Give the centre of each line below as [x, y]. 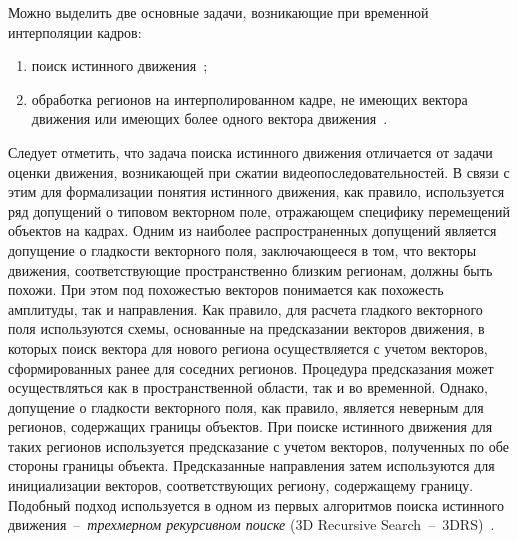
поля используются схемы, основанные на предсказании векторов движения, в [246, 328]
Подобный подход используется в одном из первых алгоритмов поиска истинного [256, 504]
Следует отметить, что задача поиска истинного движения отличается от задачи [250, 151]
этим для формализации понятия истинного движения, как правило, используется [256, 191]
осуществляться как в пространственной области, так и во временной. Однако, [248, 387]
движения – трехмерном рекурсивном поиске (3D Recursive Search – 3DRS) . [251, 524]
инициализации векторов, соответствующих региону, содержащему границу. [241, 485]
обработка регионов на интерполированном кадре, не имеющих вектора [249, 98]
